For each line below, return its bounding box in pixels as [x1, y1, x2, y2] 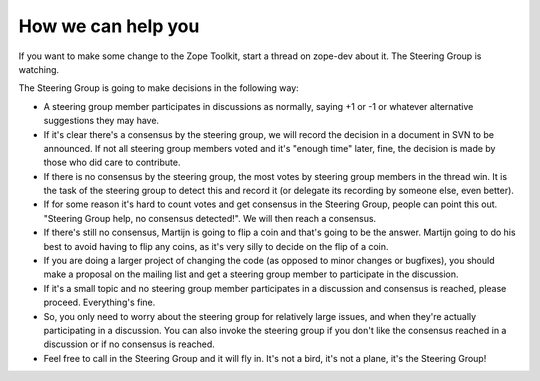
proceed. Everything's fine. [43, 296, 156, 309]
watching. [18, 63, 60, 75]
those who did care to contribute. [43, 156, 181, 169]
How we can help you [18, 15, 200, 37]
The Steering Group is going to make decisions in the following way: [18, 82, 299, 94]
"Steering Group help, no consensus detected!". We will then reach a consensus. [43, 212, 377, 224]
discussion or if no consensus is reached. [43, 338, 215, 350]
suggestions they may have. [43, 115, 160, 127]
